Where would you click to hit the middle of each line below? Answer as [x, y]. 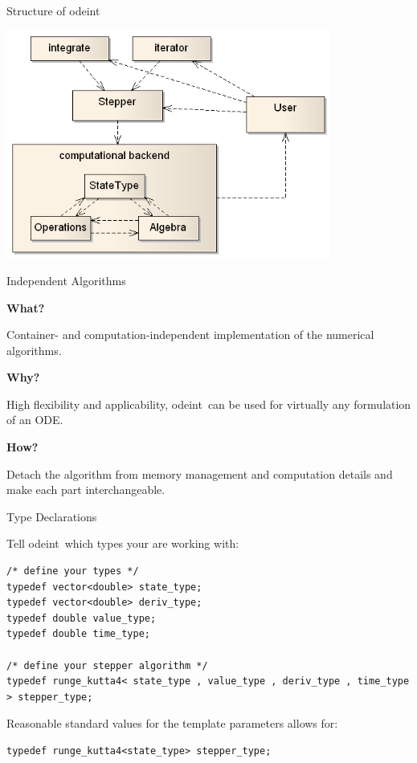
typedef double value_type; [82, 618]
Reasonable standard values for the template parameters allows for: [172, 723]
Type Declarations [52, 516]
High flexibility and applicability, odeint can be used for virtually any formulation [209, 404]
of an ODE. [35, 420]
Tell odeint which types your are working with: [123, 543]
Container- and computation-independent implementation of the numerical [190, 335]
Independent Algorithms [66, 280]
